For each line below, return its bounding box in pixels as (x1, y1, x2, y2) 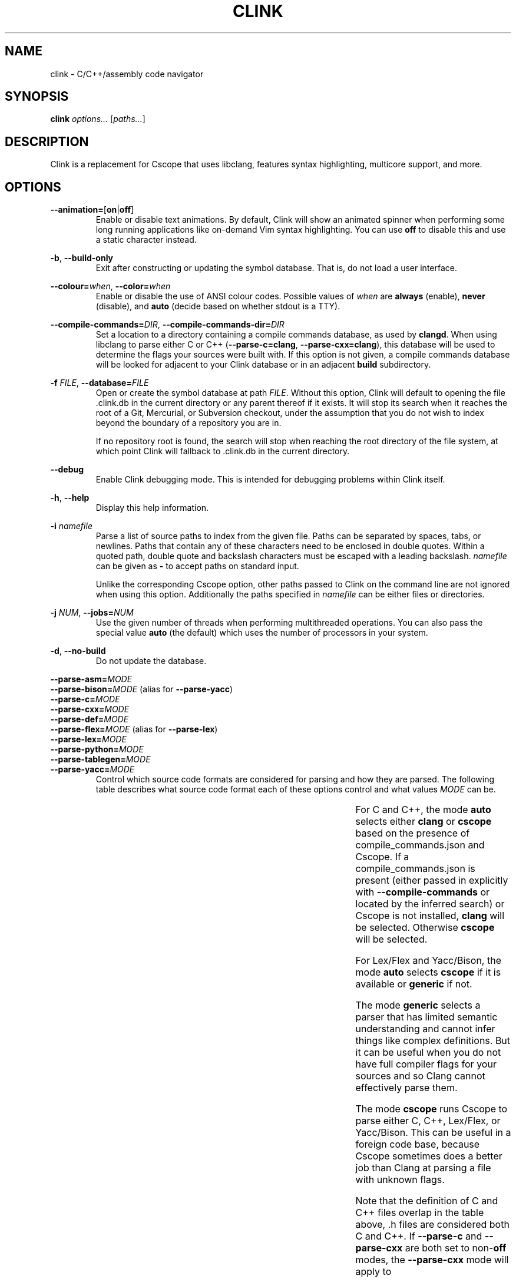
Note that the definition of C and (355, 1195, 498, 1207)
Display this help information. (95, 503, 209, 513)
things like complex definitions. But (355, 1035, 511, 1047)
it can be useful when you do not (355, 1046, 501, 1059)
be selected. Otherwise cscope (355, 921, 495, 934)
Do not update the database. (95, 656, 207, 666)
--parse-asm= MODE (50, 674, 133, 685)
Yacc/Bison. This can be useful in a (355, 1126, 511, 1139)
